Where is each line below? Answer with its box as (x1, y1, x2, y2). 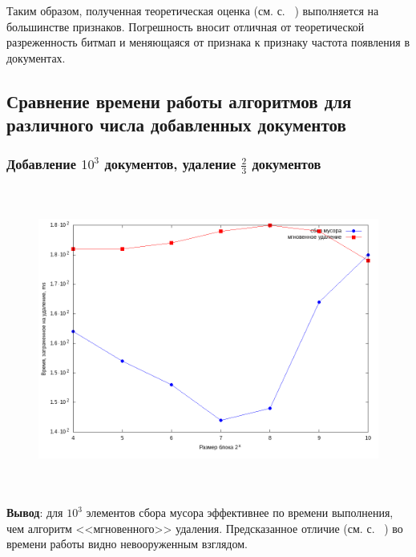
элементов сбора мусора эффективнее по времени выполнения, (86, 504, 394, 521)
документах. (6, 49, 66, 66)
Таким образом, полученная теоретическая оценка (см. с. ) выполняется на (6, 2, 379, 18)
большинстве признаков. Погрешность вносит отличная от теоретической (6, 18, 365, 34)
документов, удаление (104, 154, 236, 174)
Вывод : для (6, 504, 63, 521)
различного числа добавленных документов (6, 112, 346, 137)
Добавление (6, 154, 76, 174)
